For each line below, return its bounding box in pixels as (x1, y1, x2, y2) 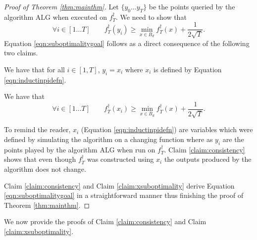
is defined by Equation (154, 64, 222, 75)
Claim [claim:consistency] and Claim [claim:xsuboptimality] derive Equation (4, 180, 235, 191)
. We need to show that (116, 11, 187, 22)
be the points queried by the (149, 1, 235, 11)
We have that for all (4, 64, 65, 75)
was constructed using (87, 154, 154, 164)
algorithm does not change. (4, 164, 86, 174)
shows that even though (4, 154, 76, 164)
